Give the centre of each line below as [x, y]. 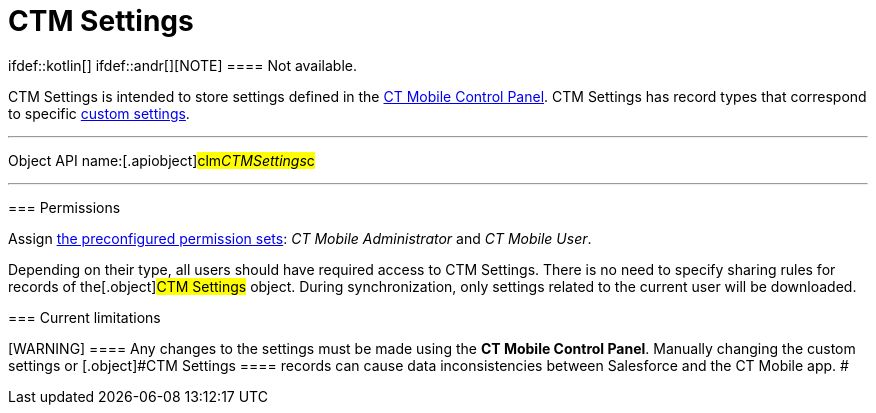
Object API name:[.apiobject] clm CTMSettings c [161, 160]
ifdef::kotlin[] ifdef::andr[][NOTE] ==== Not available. [183, 65]
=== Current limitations [84, 317]
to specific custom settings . [99, 113]
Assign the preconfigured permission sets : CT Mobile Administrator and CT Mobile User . [300, 238]
